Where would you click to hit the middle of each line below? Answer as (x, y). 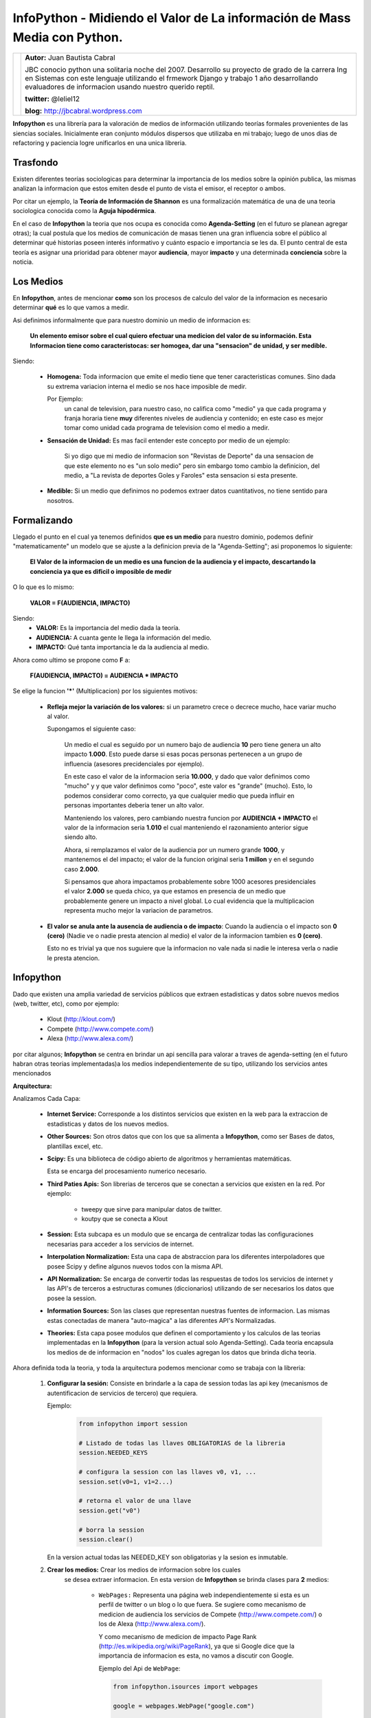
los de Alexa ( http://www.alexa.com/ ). (152, 1624)
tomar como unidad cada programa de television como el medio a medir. (167, 428)
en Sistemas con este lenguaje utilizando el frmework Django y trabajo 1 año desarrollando (172, 78)
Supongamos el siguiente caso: (92, 729)
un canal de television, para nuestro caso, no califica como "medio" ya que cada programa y (195, 408)
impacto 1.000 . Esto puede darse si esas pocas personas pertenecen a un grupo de (183, 754)
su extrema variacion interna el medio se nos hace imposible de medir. (147, 386)
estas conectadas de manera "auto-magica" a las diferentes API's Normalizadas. (161, 1320)
